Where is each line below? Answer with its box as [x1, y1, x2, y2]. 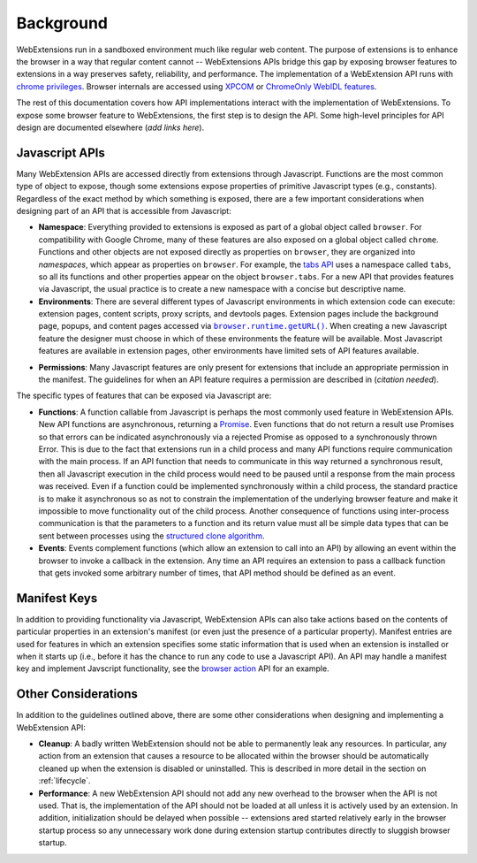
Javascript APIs [16, 145, 105, 160]
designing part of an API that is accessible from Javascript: [16, 205, 231, 216]
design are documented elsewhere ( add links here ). [16, 122, 205, 133]
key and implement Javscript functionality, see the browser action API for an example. [16, 663, 330, 674]
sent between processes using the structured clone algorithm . [38, 531, 265, 541]
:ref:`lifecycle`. [38, 775, 92, 786]
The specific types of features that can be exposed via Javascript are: [16, 390, 272, 401]
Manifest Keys [16, 591, 98, 606]
